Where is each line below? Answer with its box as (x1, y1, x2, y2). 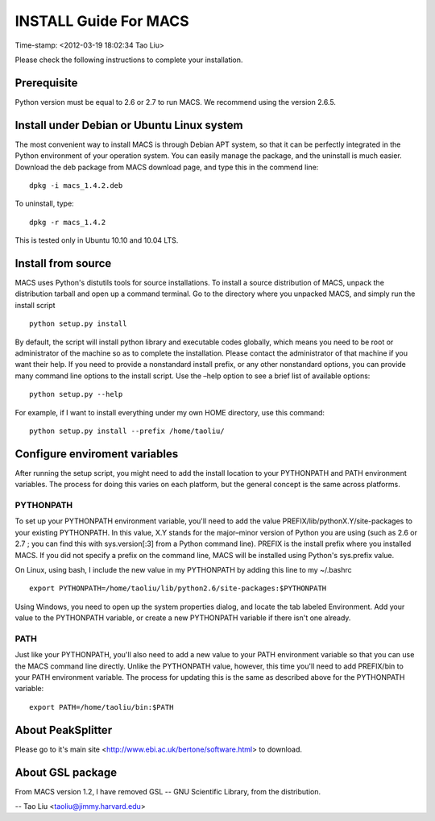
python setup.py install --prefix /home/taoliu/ (29, 426, 225, 436)
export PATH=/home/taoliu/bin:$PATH (29, 702, 174, 711)
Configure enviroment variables (14, 447, 179, 461)
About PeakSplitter (14, 723, 113, 737)
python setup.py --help (29, 390, 123, 399)
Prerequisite (14, 76, 78, 90)
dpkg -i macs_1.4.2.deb (29, 181, 123, 190)
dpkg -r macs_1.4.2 (29, 218, 106, 227)
